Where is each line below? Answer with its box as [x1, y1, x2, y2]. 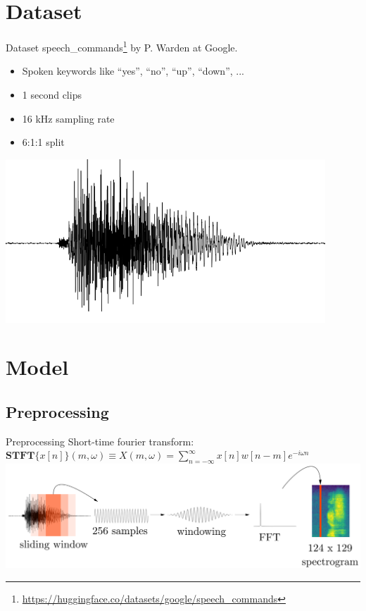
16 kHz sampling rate [22, 111, 115, 125]
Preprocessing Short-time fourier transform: [6, 433, 194, 448]
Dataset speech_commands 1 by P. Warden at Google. [6, 38, 238, 54]
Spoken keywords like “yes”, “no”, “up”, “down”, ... [22, 63, 244, 78]
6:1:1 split [22, 135, 65, 149]
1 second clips [22, 87, 82, 101]
